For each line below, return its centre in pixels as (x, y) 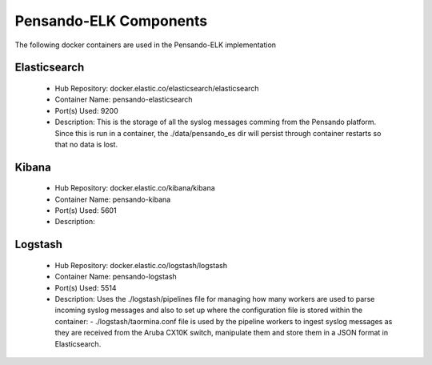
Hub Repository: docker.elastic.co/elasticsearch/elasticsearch (157, 88)
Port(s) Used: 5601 (86, 211)
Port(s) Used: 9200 (87, 110)
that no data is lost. (86, 144)
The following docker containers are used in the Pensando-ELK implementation (145, 45)
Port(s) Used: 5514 (86, 287)
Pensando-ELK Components (111, 21)
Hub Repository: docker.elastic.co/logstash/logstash (141, 265)
